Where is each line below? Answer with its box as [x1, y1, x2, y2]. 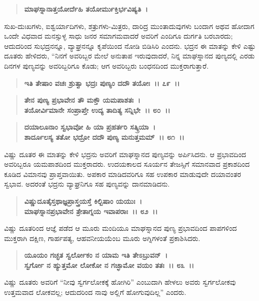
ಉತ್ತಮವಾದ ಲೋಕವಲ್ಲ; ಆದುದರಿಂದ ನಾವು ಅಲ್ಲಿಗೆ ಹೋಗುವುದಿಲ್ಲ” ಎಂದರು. [4, 287, 186, 297]
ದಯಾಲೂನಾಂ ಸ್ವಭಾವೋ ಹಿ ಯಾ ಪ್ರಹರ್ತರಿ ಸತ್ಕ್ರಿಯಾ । [24, 122, 156, 132]
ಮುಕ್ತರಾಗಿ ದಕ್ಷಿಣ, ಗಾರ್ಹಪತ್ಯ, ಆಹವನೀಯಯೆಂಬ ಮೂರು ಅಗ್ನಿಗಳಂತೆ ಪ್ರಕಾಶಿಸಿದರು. [4, 232, 200, 243]
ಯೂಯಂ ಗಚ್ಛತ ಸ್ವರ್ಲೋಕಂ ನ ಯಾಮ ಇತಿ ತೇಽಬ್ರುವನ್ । [24, 250, 168, 260]
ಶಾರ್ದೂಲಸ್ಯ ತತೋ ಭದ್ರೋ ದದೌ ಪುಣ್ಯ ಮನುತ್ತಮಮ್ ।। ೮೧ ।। [24, 131, 185, 142]
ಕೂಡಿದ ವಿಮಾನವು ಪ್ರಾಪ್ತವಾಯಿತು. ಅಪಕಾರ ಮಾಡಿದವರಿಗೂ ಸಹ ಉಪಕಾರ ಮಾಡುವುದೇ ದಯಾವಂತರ [4, 168, 241, 179]
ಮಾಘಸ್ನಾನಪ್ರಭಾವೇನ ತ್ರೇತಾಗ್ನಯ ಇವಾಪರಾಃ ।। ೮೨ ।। [24, 205, 158, 216]
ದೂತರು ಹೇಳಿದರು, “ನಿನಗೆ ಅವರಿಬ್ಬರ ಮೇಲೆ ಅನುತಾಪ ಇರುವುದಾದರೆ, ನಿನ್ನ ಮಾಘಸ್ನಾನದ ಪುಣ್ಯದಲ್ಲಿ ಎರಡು [4, 50, 255, 61]
